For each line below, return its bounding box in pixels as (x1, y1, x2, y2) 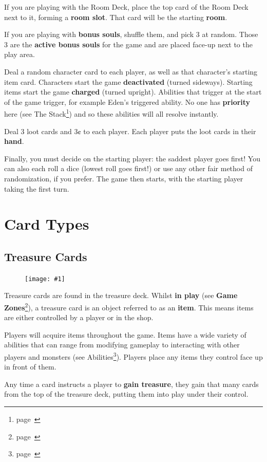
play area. (4, 49, 35, 60)
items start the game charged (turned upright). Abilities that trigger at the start (4, 86, 262, 97)
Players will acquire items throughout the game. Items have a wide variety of (4, 329, 246, 340)
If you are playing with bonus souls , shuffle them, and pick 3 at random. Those (4, 29, 258, 40)
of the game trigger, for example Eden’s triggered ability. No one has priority (4, 96, 251, 107)
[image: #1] (25, 275, 65, 283)
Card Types (4, 213, 89, 234)
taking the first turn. (4, 183, 69, 194)
